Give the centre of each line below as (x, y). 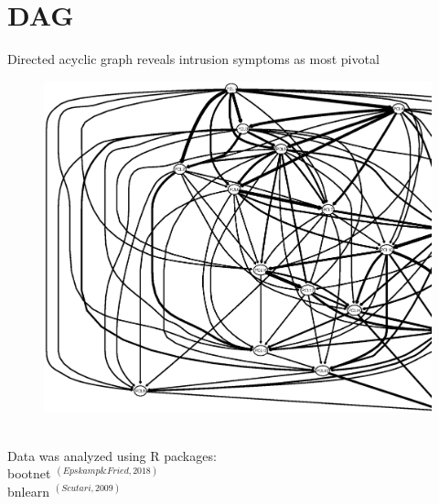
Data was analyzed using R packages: (112, 455)
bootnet (29, 473)
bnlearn (28, 491)
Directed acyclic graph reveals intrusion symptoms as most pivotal (193, 59)
